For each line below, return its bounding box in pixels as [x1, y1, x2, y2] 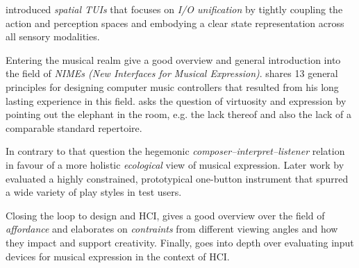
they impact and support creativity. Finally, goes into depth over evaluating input [6, 235, 354, 249]
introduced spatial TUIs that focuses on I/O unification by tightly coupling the [6, 2, 343, 16]
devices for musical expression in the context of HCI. [6, 249, 230, 263]
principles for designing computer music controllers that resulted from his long [6, 79, 339, 94]
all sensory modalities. [6, 29, 100, 44]
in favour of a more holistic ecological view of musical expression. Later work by [6, 157, 344, 171]
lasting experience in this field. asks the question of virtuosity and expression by [6, 93, 347, 108]
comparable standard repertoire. [6, 120, 142, 135]
